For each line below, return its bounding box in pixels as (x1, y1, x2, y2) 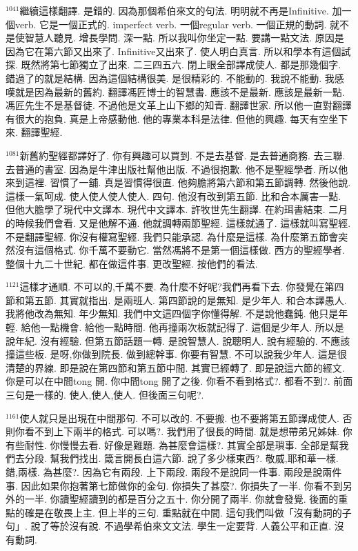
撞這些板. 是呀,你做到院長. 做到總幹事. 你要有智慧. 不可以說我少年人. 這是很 (6, 347, 347, 361)
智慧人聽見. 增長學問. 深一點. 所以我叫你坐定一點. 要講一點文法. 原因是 (24, 30, 344, 45)
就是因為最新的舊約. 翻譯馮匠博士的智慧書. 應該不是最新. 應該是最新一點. (14, 84, 345, 99)
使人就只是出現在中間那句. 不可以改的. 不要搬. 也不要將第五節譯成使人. (19, 410, 339, 425)
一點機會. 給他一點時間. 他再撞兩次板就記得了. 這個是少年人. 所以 (40, 320, 335, 334)
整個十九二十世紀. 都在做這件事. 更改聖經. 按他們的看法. (6, 256, 258, 270)
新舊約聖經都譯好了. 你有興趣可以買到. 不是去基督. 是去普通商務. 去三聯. (19, 148, 346, 162)
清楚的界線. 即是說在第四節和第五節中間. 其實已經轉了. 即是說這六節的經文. (6, 360, 345, 374)
